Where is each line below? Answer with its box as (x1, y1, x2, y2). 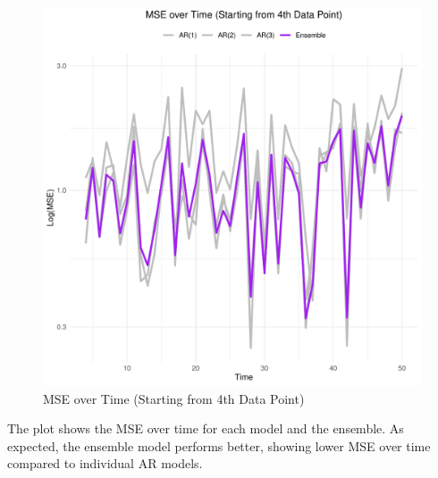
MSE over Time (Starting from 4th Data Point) (43, 389, 305, 407)
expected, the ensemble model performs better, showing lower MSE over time (7, 436, 431, 455)
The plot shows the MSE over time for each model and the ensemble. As (7, 419, 404, 438)
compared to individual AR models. (7, 454, 203, 473)
